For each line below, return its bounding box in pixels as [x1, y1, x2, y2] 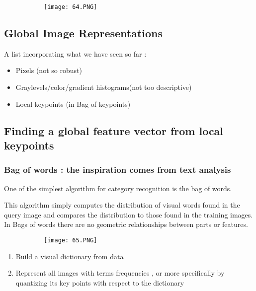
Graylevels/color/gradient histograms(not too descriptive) [15, 82, 192, 92]
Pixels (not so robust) [15, 65, 82, 75]
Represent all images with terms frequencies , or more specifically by [15, 268, 225, 278]
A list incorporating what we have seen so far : [4, 48, 147, 59]
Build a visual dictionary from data [15, 251, 124, 261]
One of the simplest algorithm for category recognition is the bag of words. [4, 183, 232, 193]
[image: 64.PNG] [44, 3, 97, 10]
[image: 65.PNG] [44, 237, 97, 244]
